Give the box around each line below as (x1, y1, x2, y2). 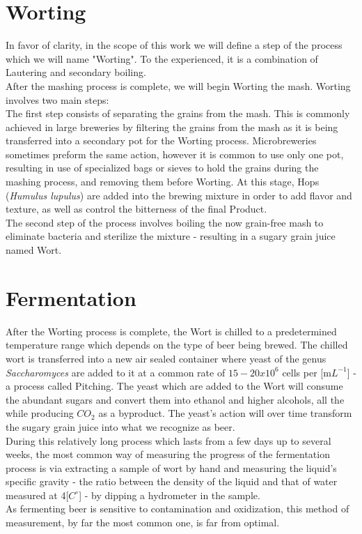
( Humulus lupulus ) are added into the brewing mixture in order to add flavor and (6, 188, 352, 202)
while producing (6, 406, 74, 420)
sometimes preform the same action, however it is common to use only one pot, (6, 146, 344, 161)
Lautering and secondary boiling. (6, 65, 146, 79)
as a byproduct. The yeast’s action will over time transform (98, 406, 352, 420)
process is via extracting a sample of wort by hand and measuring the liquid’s (6, 460, 337, 475)
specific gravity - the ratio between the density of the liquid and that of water (6, 474, 338, 489)
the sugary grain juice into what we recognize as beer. (6, 419, 235, 434)
